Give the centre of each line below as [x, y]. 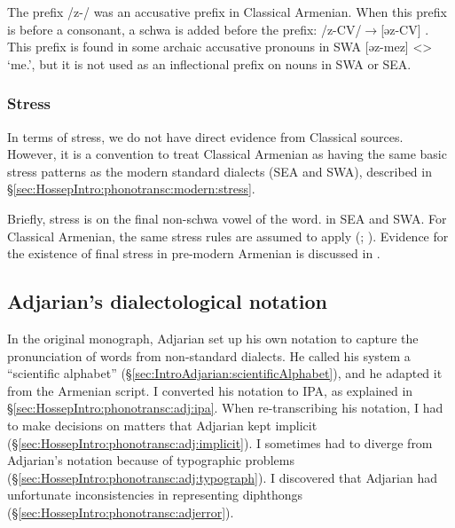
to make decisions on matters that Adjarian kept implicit [162, 425]
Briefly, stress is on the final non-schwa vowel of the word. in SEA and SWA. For [227, 218]
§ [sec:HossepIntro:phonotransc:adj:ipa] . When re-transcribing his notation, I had [225, 408]
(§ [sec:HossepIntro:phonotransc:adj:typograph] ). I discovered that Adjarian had [223, 477]
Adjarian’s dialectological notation [167, 301]
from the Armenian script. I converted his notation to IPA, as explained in [210, 390]
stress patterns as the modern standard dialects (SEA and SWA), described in [220, 171]
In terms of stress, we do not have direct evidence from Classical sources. [205, 136]
